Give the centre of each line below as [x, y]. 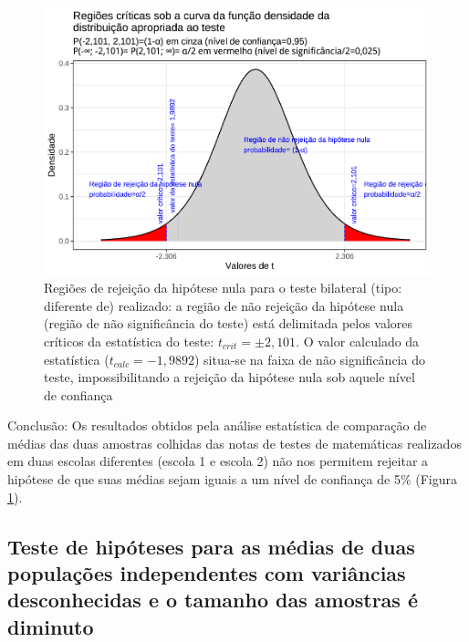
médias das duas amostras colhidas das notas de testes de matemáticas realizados [234, 443]
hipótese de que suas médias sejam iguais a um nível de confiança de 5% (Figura [232, 479]
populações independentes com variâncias [207, 573]
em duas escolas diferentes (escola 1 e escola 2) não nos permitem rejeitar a [218, 461]
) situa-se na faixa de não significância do [309, 359]
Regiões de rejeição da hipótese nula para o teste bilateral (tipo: [223, 288]
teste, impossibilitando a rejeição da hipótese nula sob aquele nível [229, 377]
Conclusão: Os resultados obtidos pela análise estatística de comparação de [217, 425]
